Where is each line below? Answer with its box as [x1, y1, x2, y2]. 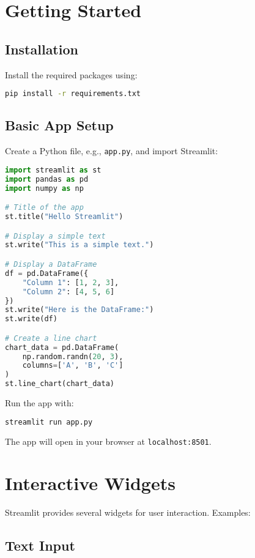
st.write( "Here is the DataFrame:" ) [5, 305, 154, 314]
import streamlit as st [5, 165, 102, 174]
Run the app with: [5, 396, 74, 409]
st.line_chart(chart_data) [5, 379, 114, 389]
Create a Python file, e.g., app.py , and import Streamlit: [5, 144, 218, 157]
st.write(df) [5, 314, 57, 324]
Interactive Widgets [5, 471, 176, 496]
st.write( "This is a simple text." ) [5, 240, 154, 250]
